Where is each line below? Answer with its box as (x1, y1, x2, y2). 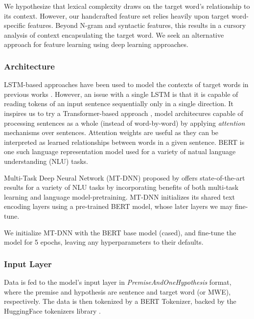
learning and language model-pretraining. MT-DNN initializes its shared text (4, 191, 235, 202)
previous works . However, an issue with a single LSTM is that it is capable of (4, 89, 238, 99)
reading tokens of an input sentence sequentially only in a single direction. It (4, 98, 234, 109)
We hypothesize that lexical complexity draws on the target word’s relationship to (4, 1, 250, 11)
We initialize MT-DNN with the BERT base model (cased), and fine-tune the (4, 227, 236, 237)
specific (4, 20, 26, 30)
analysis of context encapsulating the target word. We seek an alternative (4, 29, 224, 40)
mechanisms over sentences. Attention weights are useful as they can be (4, 127, 219, 137)
